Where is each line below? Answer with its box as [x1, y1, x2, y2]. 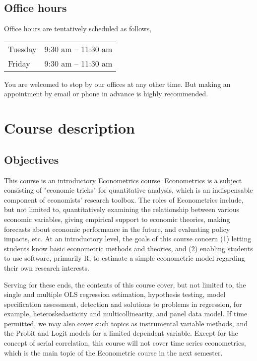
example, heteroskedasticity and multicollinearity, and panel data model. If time [4, 308, 248, 319]
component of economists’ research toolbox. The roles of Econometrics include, [4, 194, 244, 205]
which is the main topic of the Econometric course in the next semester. [4, 347, 223, 358]
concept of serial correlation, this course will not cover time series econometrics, [4, 338, 246, 348]
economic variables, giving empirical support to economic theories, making [4, 214, 230, 224]
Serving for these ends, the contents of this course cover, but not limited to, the [4, 279, 246, 289]
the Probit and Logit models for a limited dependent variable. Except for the [4, 328, 238, 338]
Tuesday [8, 43, 37, 55]
